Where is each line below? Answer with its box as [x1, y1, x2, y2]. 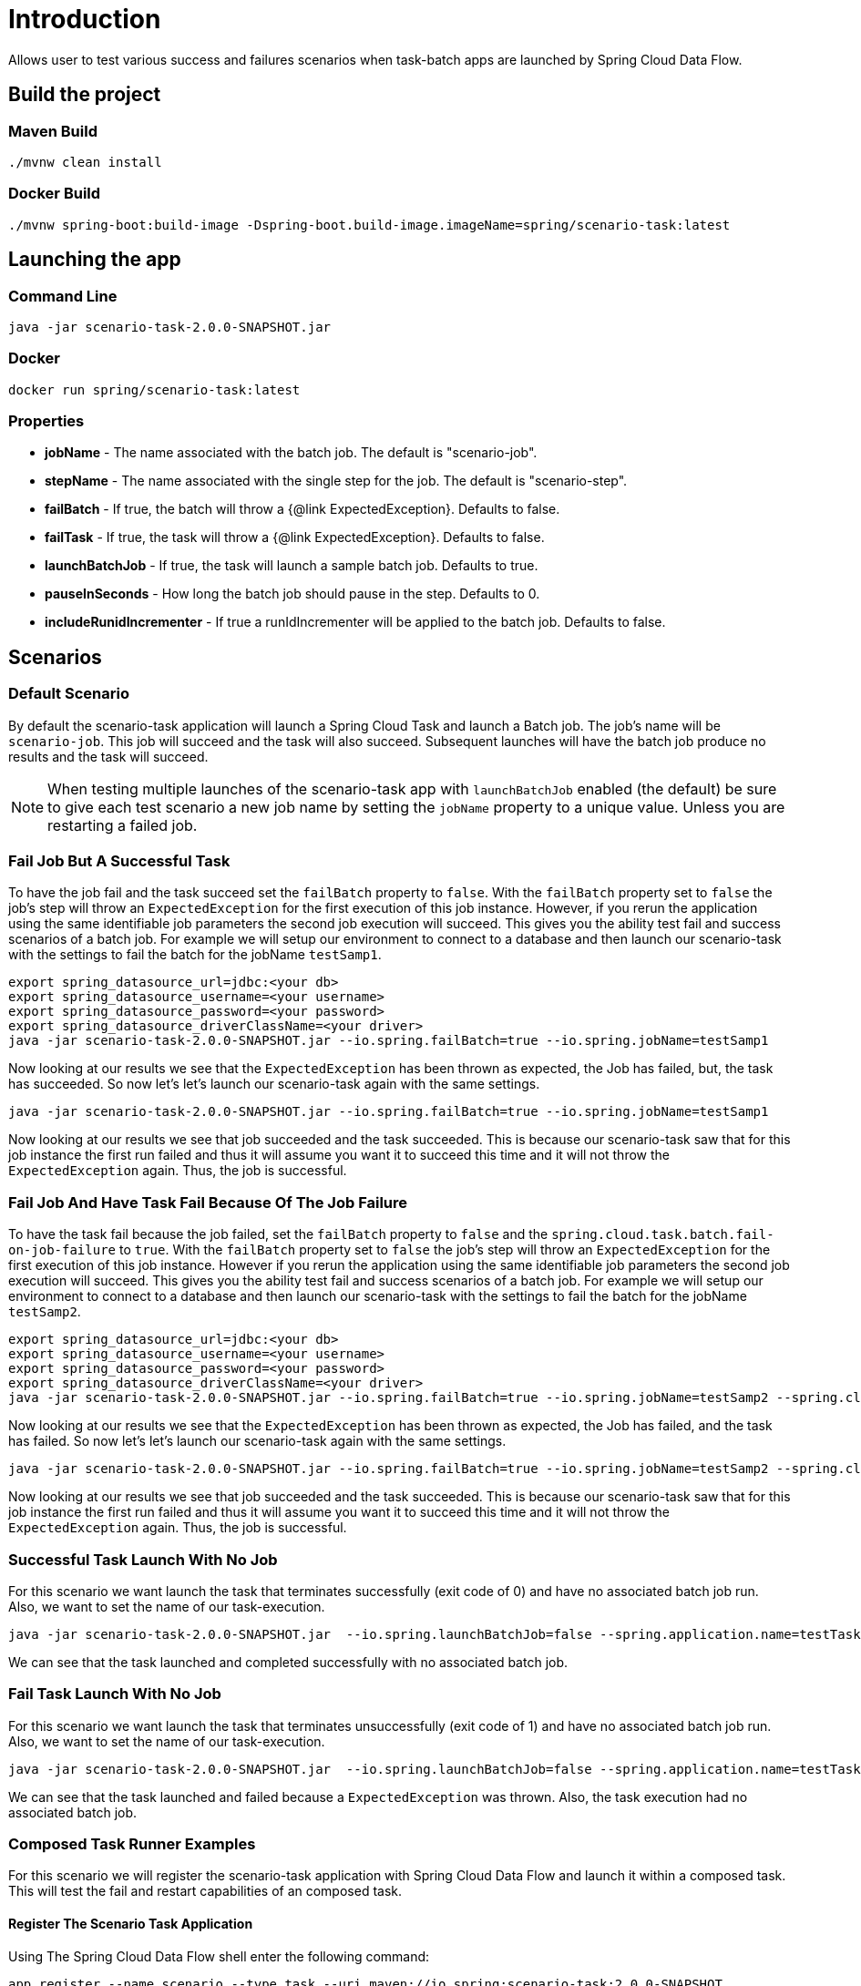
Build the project [8, 83, 161, 107]
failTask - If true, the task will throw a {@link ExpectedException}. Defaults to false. [45, 529, 545, 546]
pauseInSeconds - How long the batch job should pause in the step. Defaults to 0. [45, 586, 540, 602]
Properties [8, 412, 85, 431]
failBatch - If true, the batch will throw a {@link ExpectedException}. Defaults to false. [45, 501, 560, 517]
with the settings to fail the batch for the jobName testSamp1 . [8, 947, 382, 963]
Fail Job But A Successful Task [8, 852, 231, 871]
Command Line [8, 286, 118, 305]
